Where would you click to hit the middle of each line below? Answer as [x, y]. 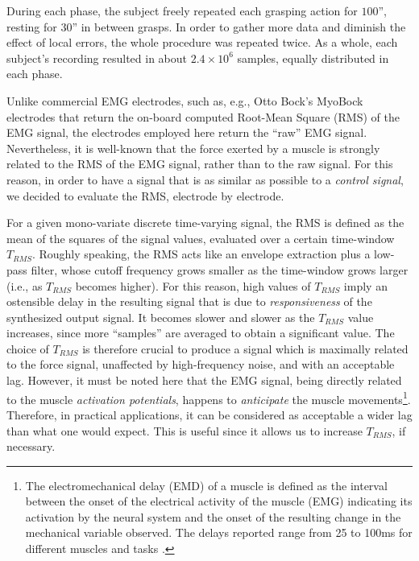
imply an [365, 285]
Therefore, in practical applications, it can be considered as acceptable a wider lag [209, 414]
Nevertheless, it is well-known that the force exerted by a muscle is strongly [193, 148]
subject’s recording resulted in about [97, 58]
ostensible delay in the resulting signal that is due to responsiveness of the [189, 301]
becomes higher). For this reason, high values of [193, 285]
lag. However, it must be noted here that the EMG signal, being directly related [204, 380]
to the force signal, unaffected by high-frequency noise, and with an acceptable [201, 364]
